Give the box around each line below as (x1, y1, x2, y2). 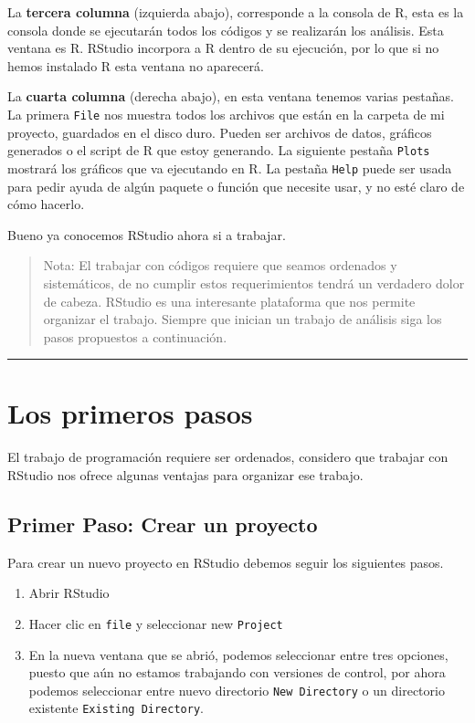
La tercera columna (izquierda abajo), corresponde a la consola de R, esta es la (7, 3, 464, 21)
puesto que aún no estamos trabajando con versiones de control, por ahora (28, 663, 446, 682)
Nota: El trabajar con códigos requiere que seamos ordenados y (43, 256, 397, 275)
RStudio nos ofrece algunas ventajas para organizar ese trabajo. (7, 466, 364, 484)
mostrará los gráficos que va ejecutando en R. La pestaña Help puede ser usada (7, 158, 452, 177)
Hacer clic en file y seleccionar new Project (28, 613, 283, 633)
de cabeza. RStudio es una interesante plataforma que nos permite (43, 291, 416, 310)
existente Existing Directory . (28, 698, 204, 718)
